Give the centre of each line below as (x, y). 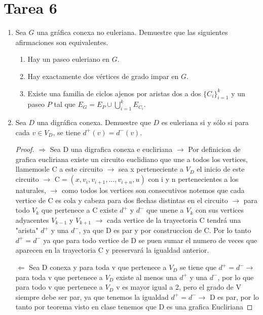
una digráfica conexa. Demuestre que (94, 122)
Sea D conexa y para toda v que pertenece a (98, 267)
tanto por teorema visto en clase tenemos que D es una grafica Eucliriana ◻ (134, 307)
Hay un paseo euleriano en (69, 59)
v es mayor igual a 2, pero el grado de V (179, 287)
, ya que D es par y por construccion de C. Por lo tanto (165, 230)
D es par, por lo (234, 297)
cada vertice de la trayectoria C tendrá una (174, 220)
